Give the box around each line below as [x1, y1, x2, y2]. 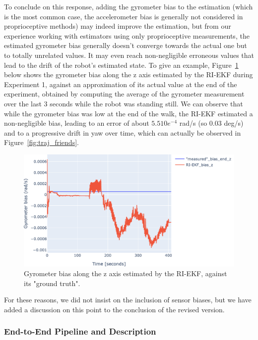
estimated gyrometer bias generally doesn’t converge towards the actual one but [4, 40, 247, 50]
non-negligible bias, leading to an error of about [4, 118, 149, 128]
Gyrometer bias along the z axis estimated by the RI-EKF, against [24, 268, 227, 278]
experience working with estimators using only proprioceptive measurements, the [4, 30, 250, 41]
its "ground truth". [24, 278, 80, 288]
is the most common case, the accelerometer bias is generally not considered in [4, 11, 243, 21]
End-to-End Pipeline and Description [4, 325, 156, 338]
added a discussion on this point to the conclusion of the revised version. [4, 304, 225, 314]
